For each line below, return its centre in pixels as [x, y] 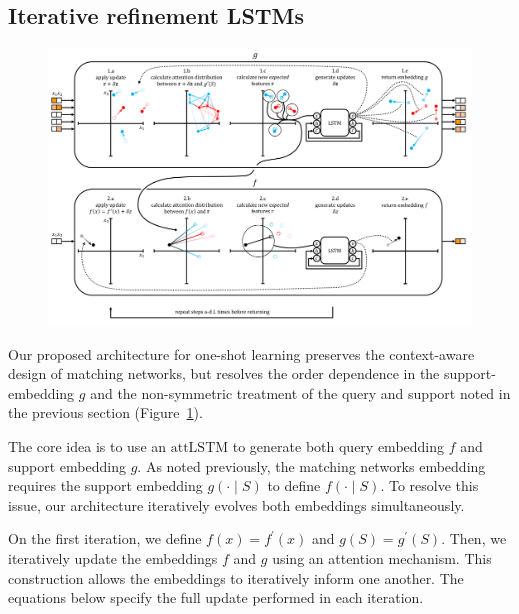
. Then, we [474, 538]
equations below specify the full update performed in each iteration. [216, 597]
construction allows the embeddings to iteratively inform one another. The [236, 577]
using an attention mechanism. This [382, 557]
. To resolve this [429, 485]
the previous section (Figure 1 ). [105, 412]
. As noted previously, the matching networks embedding [311, 465]
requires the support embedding [105, 485]
